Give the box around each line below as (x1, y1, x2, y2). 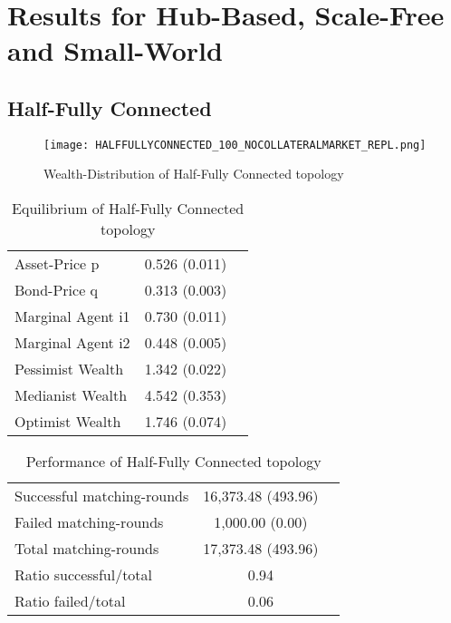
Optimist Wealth (14, 411, 121, 433)
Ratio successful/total (14, 564, 153, 586)
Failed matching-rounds (14, 511, 164, 533)
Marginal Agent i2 (14, 332, 130, 354)
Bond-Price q (14, 279, 99, 301)
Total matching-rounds (14, 538, 159, 560)
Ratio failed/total (14, 590, 126, 612)
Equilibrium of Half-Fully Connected (12, 198, 245, 219)
